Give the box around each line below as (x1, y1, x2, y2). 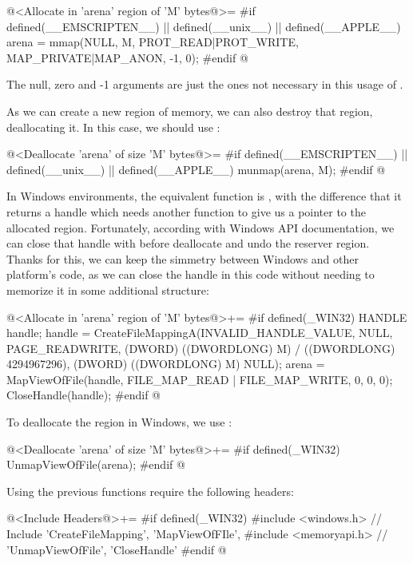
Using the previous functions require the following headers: (6, 482, 294, 499)
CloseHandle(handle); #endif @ (6, 387, 161, 403)
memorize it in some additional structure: (6, 281, 209, 298)
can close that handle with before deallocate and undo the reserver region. (6, 235, 370, 252)
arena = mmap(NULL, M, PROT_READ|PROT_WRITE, (6, 34, 299, 50)
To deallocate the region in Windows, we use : (6, 414, 232, 430)
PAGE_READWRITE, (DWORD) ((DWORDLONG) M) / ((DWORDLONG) (6, 339, 395, 356)
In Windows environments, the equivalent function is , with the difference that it (6, 188, 402, 204)
